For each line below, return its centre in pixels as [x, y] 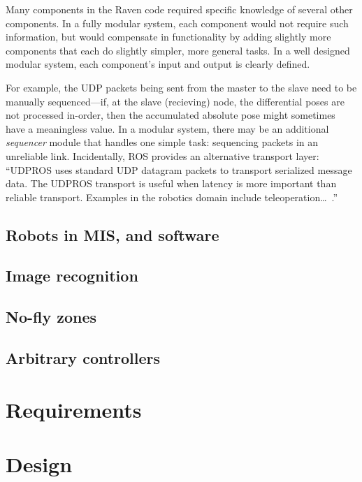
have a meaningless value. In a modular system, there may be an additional [167, 128]
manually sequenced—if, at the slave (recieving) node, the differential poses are [175, 101]
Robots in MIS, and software [113, 234]
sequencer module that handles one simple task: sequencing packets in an [162, 142]
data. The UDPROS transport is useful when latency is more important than [171, 183]
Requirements [74, 409]
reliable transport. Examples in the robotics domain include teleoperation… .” [172, 197]
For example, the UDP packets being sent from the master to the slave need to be [181, 87]
